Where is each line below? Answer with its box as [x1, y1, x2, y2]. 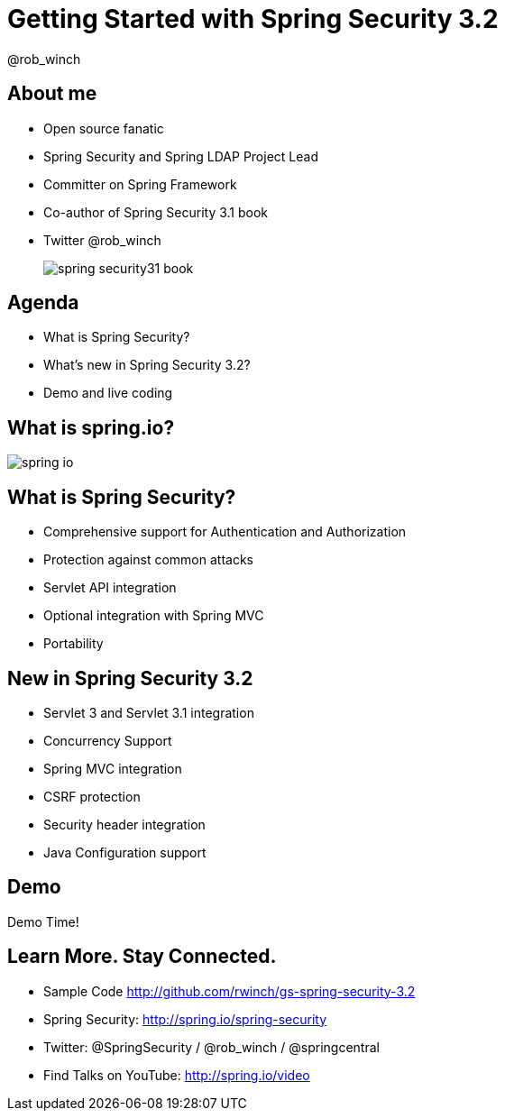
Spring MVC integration [43, 760, 182, 776]
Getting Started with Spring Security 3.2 [7, 4, 499, 34]
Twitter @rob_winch [43, 232, 161, 248]
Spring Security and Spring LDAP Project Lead [43, 148, 318, 164]
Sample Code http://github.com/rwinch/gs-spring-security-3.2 [43, 983, 416, 999]
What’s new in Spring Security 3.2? [43, 357, 251, 373]
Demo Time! [7, 913, 79, 930]
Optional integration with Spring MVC [43, 608, 264, 624]
